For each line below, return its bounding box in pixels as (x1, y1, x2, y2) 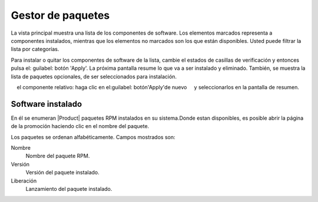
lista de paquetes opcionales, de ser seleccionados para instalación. (11, 73, 177, 80)
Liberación (11, 177, 37, 184)
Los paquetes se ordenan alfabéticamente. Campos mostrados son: (11, 133, 175, 140)
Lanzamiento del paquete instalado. (25, 185, 112, 192)
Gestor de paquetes (11, 9, 110, 22)
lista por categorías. (11, 46, 59, 53)
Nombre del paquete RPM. (25, 153, 90, 160)
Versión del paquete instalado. (25, 169, 100, 176)
